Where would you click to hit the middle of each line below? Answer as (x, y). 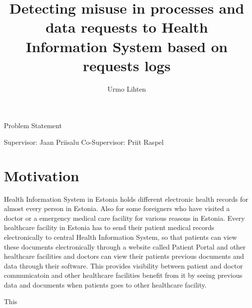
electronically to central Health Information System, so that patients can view (120, 237)
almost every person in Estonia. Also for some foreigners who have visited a (117, 208)
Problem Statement (33, 125)
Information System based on (127, 46)
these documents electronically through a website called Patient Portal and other (125, 246)
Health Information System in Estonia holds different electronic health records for (126, 199)
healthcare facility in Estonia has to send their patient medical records (109, 227)
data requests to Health (127, 27)
